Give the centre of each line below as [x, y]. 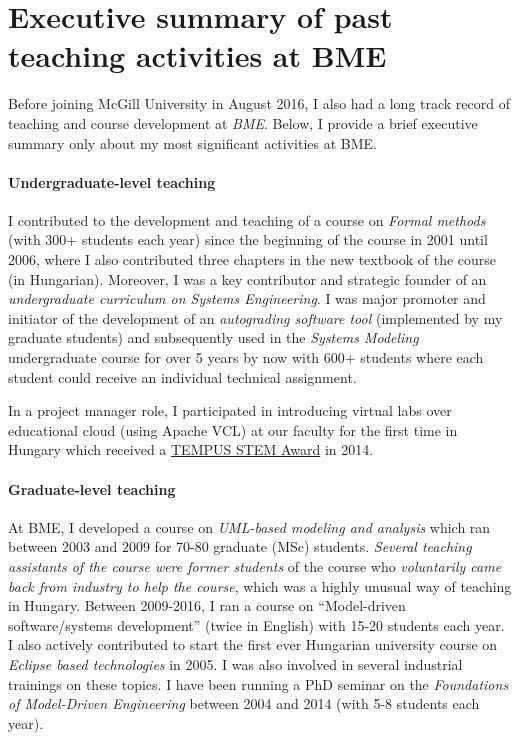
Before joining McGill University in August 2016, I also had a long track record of [259, 103]
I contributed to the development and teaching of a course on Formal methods [247, 219]
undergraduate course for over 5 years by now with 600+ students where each [246, 357]
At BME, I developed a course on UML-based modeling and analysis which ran [249, 526]
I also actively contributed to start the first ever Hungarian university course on [253, 644]
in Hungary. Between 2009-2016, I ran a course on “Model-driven [207, 605]
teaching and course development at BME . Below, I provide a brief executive [243, 122]
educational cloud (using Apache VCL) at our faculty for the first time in [233, 429]
